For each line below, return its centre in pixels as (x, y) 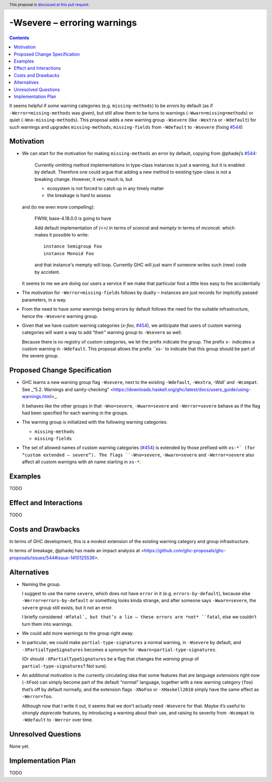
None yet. (19, 746)
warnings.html (37, 397)
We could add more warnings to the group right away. (78, 633)
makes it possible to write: (62, 234)
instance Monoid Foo (69, 253)
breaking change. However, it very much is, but (84, 179)
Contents (19, 37)
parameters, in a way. (44, 300)
